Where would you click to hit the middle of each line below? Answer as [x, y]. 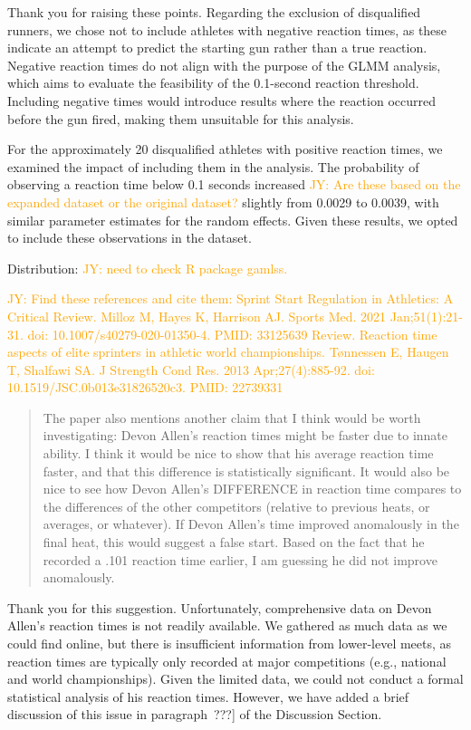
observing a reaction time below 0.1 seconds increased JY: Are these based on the [234, 184]
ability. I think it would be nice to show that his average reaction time [238, 453]
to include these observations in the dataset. [130, 238]
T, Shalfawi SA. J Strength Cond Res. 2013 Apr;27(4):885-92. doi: [191, 369]
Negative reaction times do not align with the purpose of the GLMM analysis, [224, 65]
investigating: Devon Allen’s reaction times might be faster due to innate [245, 435]
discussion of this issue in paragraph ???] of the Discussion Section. [195, 714]
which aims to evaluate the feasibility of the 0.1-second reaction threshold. [213, 83]
